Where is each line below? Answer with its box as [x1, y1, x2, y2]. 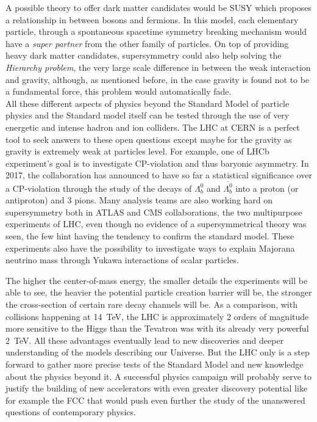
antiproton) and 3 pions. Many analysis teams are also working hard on [5, 194, 273, 206]
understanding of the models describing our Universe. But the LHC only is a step [5, 346, 310, 358]
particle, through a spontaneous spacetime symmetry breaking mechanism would [5, 25, 307, 38]
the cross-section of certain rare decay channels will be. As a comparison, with [5, 297, 297, 310]
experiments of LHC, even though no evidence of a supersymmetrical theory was [5, 217, 307, 230]
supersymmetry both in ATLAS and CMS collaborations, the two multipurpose [5, 205, 302, 218]
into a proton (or [235, 181, 299, 194]
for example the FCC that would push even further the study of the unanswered [5, 393, 305, 406]
